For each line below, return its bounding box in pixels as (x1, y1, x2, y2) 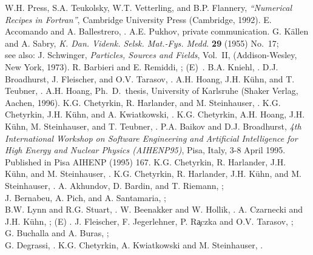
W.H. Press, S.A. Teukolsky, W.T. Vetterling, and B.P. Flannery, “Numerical (5, 1, 292, 13)
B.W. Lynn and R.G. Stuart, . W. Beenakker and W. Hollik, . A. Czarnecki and (5, 203, 303, 216)
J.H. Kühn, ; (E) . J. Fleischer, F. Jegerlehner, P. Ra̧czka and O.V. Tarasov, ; (5, 214, 294, 227)
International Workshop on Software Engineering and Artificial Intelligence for (5, 131, 298, 144)
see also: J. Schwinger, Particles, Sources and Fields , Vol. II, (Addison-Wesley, (5, 48, 297, 61)
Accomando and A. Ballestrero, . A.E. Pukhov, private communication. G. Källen (5, 25, 309, 38)
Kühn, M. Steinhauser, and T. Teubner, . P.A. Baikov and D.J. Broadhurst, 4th (5, 119, 301, 132)
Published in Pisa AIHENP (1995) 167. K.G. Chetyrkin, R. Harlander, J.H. (5, 155, 286, 168)
